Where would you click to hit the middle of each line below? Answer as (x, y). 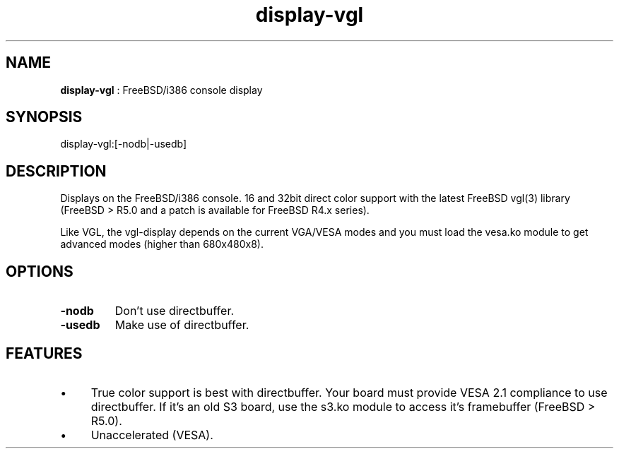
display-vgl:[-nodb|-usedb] (124, 144)
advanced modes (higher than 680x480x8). (162, 244)
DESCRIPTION (56, 171)
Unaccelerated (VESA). (152, 435)
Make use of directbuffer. (182, 325)
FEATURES (44, 353)
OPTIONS (40, 271)
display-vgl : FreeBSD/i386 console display (161, 90)
